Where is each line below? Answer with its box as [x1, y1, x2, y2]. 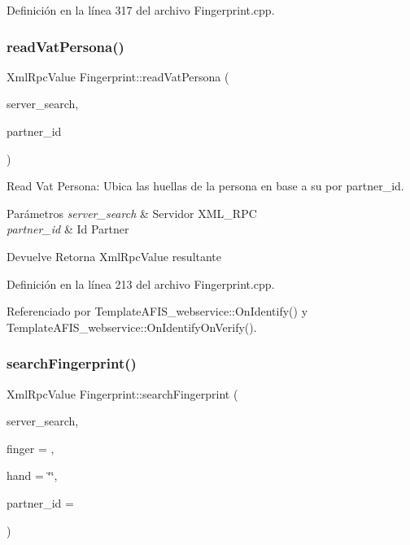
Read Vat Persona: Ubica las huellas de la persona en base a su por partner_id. [7, 177, 404, 194]
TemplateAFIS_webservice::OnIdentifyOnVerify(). [7, 318, 257, 335]
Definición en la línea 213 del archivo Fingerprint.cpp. [7, 275, 275, 292]
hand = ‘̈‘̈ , [7, 467, 58, 484]
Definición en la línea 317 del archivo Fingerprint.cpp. [7, 2, 275, 18]
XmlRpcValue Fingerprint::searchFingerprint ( [7, 385, 238, 402]
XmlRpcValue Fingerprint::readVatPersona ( [7, 68, 229, 85]
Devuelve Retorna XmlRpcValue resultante [7, 247, 222, 264]
